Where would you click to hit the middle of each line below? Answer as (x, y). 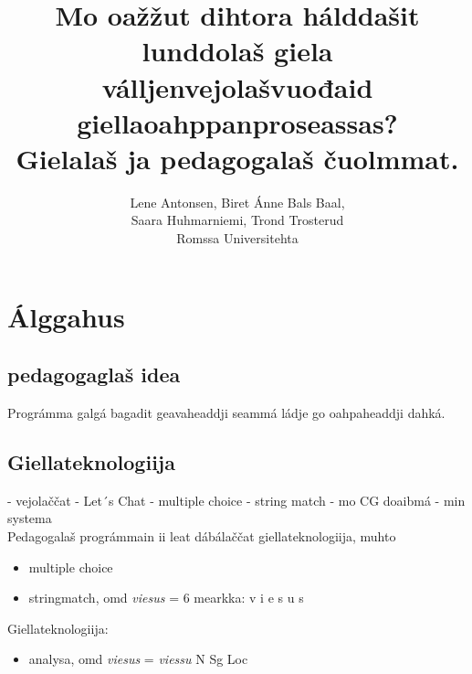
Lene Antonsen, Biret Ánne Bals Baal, (237, 202)
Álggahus (66, 316)
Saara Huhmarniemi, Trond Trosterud (237, 220)
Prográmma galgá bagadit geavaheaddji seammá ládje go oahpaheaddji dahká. (226, 413)
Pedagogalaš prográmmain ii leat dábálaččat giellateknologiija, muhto (202, 536)
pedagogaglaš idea (94, 374)
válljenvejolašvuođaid (237, 86)
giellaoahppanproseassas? (237, 122)
